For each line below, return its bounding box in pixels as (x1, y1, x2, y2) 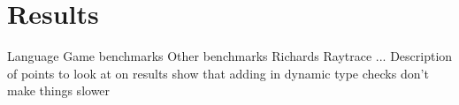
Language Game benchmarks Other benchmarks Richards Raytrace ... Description (7, 47, 453, 65)
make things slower (7, 81, 111, 100)
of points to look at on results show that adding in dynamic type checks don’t (7, 64, 429, 82)
